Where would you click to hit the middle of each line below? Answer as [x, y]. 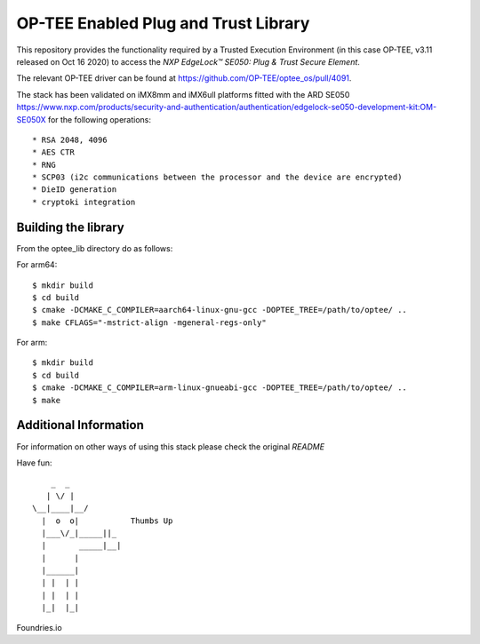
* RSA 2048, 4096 [70, 139]
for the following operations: [99, 119]
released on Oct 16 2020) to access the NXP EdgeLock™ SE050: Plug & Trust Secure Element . [188, 61]
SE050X [31, 119]
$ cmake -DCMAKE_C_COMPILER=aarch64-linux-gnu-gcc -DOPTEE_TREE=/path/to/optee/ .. [220, 310]
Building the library [70, 227]
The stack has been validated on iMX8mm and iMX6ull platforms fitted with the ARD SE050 [183, 94]
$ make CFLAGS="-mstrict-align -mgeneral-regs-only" [149, 322]
